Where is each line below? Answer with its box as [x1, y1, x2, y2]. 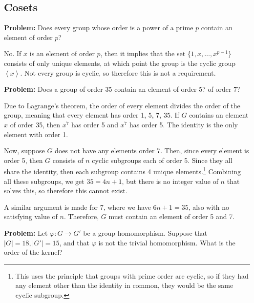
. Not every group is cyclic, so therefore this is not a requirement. [20, 67, 216, 78]
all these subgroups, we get [4, 176, 85, 186]
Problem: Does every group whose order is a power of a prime [4, 22, 193, 33]
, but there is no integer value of [122, 176, 218, 186]
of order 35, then [10, 119, 61, 129]
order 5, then [4, 155, 43, 165]
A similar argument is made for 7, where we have [4, 202, 151, 212]
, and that [59, 237, 89, 247]
